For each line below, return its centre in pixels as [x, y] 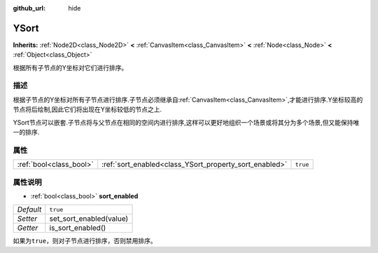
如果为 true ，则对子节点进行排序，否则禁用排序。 [85, 241]
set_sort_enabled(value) [89, 219]
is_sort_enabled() [78, 228]
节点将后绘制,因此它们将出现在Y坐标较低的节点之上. [87, 109]
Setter [27, 219]
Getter [28, 228]
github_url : [29, 8]
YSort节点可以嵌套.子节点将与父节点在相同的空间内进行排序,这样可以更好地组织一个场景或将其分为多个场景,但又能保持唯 [186, 122]
